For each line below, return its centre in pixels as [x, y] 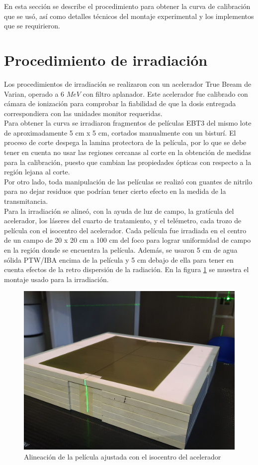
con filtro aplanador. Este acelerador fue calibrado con [165, 93]
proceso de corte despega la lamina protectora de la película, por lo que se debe [125, 142]
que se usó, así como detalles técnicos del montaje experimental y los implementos [129, 16]
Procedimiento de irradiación [106, 60]
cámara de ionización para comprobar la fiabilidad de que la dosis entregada [120, 103]
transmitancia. [26, 201]
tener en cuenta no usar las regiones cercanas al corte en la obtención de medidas [128, 152]
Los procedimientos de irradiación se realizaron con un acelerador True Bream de [128, 83]
